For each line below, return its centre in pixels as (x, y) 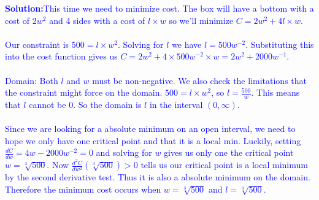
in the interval (176, 104)
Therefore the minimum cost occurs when (83, 189)
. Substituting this (280, 44)
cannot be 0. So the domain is (85, 104)
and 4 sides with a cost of (97, 20)
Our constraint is (37, 44)
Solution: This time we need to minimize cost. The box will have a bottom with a (159, 8)
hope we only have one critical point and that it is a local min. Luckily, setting (153, 140)
